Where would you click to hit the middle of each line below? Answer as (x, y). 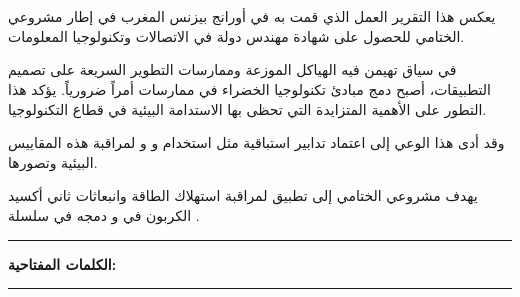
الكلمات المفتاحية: (62, 263)
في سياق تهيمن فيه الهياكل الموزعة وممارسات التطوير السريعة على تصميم (232, 69)
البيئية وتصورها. (53, 161)
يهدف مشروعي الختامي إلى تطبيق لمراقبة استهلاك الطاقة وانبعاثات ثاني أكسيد (243, 195)
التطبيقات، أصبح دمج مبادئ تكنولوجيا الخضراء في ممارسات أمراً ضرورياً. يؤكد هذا (250, 88)
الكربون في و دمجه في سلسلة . (104, 214)
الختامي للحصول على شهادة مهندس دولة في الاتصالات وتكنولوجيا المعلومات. (236, 35)
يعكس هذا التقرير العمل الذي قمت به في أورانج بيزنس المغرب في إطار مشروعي (252, 16)
